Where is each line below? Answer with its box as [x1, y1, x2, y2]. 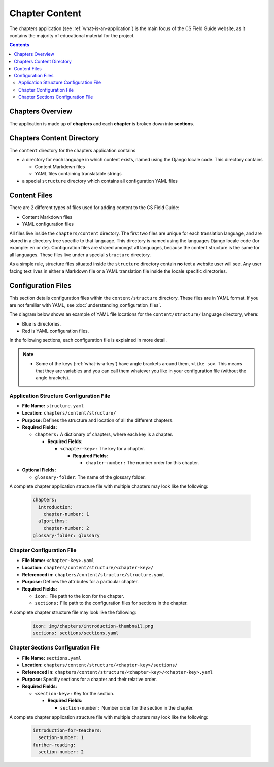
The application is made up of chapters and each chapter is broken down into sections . [9, 120, 195, 127]
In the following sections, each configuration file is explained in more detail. [9, 337, 167, 343]
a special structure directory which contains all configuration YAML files [22, 178, 178, 184]
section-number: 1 [38, 735, 84, 741]
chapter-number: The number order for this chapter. [85, 460, 199, 466]
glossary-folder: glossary [32, 533, 100, 539]
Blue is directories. [22, 320, 61, 327]
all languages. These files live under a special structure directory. [9, 252, 151, 258]
